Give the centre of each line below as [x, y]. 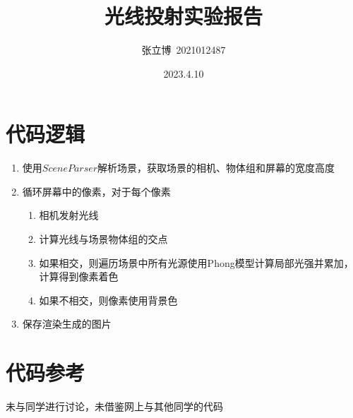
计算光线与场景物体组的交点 [103, 239]
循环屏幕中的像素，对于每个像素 [96, 191]
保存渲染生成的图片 [67, 324]
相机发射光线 [69, 215]
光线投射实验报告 [183, 16]
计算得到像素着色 [79, 276]
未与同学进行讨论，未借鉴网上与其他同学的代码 [114, 406]
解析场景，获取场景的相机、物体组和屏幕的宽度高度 [216, 168]
